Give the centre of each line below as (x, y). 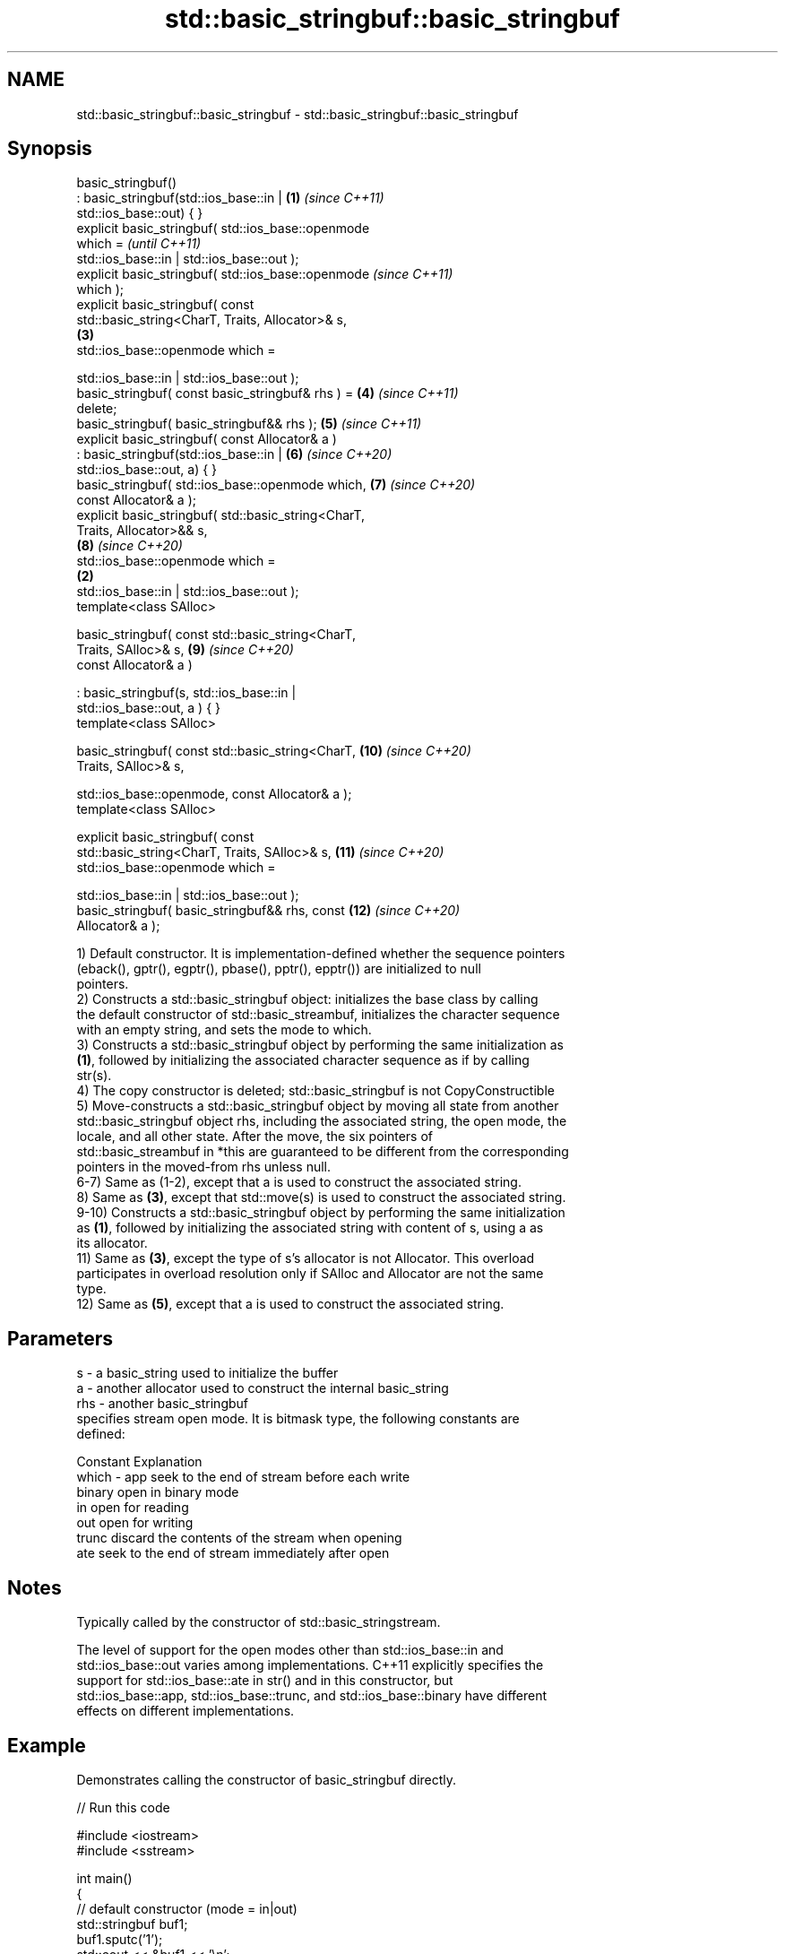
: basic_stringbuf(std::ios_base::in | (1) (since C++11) (230, 198)
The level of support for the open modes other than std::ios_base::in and (290, 1650)
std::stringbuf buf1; (132, 1924)
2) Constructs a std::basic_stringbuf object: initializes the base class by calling (307, 999)
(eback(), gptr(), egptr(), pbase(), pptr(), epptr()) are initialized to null (279, 969)
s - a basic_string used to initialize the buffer (207, 1373)
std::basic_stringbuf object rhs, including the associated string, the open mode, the (322, 1121)
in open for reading (133, 1508)
